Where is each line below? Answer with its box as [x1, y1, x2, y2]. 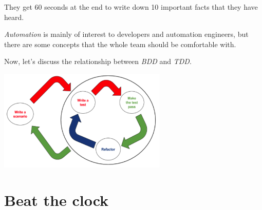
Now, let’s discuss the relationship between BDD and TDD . [4, 56, 192, 67]
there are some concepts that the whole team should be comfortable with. [4, 38, 236, 49]
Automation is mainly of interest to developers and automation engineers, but [4, 29, 249, 39]
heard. [4, 11, 24, 22]
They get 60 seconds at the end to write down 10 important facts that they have [4, 2, 258, 12]
